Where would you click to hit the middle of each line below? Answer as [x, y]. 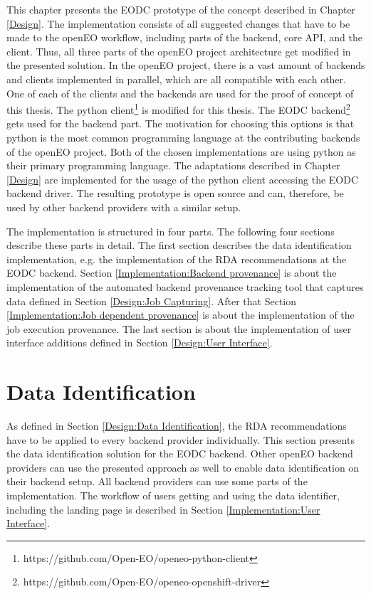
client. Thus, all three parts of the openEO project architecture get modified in [179, 51]
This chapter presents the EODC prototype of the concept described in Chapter [181, 9]
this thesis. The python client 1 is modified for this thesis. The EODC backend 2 [178, 108]
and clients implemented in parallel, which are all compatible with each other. [176, 79]
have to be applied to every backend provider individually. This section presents [181, 439]
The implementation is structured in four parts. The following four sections [171, 231]
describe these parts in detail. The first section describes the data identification [179, 245]
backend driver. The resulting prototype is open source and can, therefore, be [175, 193]
